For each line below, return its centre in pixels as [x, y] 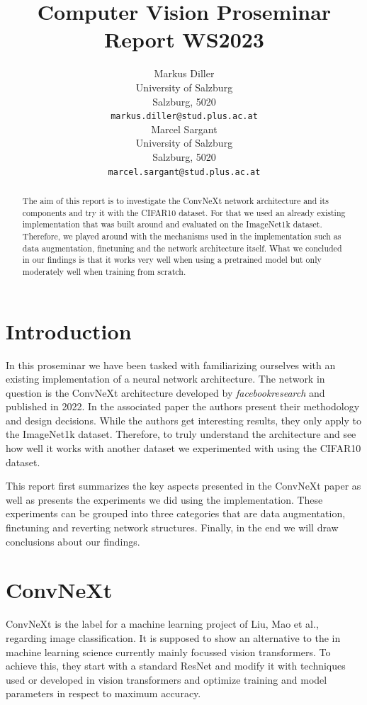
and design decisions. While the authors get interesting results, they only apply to [183, 420]
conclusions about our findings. [73, 541]
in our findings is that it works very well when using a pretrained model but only [172, 260]
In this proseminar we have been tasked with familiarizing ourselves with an [171, 365]
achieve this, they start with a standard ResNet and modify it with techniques [176, 666]
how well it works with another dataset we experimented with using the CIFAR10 [183, 448]
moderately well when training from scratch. [104, 271]
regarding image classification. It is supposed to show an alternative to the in [173, 637]
